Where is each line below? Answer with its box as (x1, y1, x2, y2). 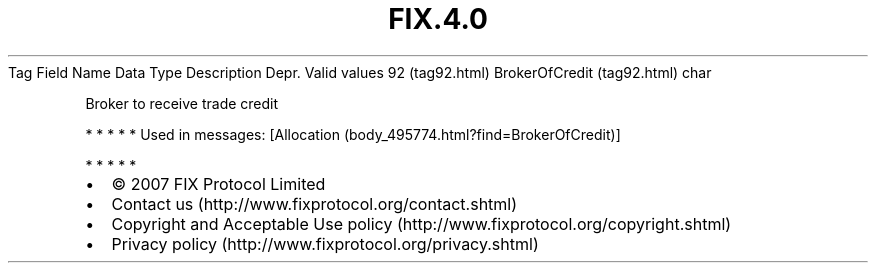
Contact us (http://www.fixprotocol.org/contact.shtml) (111, 193, 518, 214)
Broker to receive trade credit (85, 94, 279, 112)
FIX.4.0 (388, 2, 488, 36)
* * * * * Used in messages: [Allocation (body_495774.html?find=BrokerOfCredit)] (85, 125, 621, 143)
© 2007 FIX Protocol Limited (111, 173, 326, 194)
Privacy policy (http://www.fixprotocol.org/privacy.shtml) (111, 233, 539, 254)
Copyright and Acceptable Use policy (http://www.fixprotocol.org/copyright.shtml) (111, 213, 732, 234)
